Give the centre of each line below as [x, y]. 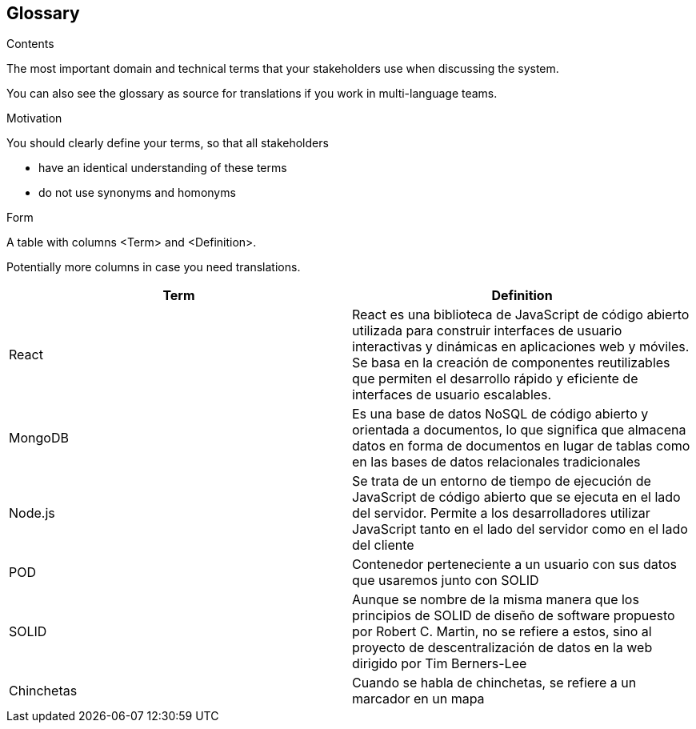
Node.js [32, 513]
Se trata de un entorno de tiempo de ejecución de [502, 481]
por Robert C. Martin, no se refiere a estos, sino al [502, 632]
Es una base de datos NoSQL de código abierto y [500, 414]
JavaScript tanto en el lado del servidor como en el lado [520, 529]
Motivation [34, 118]
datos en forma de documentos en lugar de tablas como [521, 446]
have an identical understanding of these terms [163, 168]
